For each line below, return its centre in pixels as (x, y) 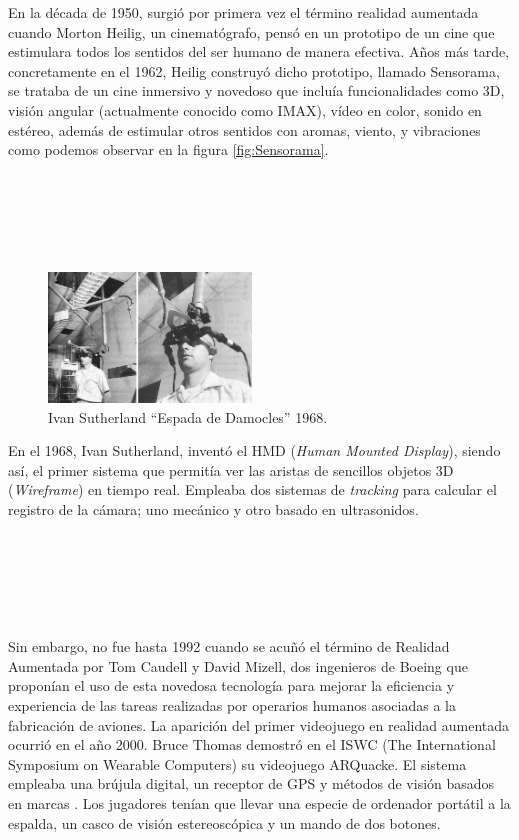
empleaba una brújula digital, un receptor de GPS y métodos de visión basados (251, 783)
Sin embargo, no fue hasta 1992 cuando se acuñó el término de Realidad (229, 646)
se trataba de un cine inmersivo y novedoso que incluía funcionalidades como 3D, (256, 90)
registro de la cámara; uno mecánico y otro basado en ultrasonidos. (213, 509)
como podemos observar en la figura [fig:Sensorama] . (168, 149)
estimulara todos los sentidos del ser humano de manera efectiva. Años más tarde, (259, 51)
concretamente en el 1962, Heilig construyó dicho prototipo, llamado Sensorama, (254, 70)
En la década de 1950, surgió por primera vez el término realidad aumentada (243, 12)
